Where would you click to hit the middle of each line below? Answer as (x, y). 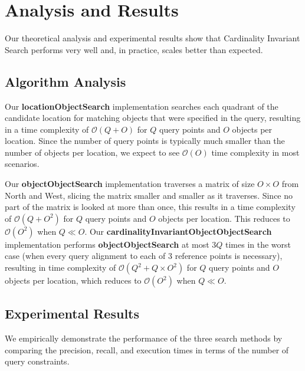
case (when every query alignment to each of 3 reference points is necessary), (144, 256)
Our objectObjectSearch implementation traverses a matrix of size (130, 184)
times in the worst (258, 244)
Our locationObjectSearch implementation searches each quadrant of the (142, 106)
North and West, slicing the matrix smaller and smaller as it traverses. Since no (149, 195)
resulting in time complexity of (60, 267)
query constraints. (37, 361)
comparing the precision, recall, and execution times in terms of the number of (147, 349)
